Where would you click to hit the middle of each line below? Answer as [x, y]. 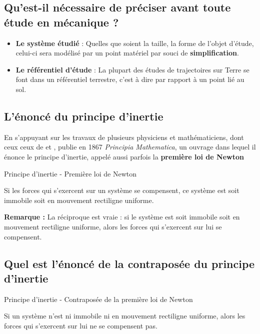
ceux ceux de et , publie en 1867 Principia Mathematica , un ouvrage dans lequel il [130, 147]
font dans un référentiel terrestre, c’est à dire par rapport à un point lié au [130, 79]
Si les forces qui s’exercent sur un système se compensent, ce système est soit [122, 190]
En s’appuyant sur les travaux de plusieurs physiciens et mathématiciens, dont [124, 137]
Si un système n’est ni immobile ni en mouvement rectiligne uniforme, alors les [125, 316]
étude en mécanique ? [61, 22]
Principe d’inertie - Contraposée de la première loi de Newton [98, 299]
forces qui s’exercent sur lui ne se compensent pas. [81, 325]
